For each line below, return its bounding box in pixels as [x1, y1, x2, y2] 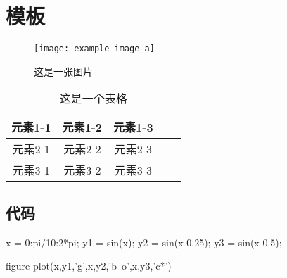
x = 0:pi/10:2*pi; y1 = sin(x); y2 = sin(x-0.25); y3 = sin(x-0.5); [6, 234, 282, 249]
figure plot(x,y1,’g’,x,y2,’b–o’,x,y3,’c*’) [6, 258, 172, 273]
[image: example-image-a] [34, 44, 155, 54]
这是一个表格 [59, 90, 127, 107]
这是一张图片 [34, 63, 93, 78]
